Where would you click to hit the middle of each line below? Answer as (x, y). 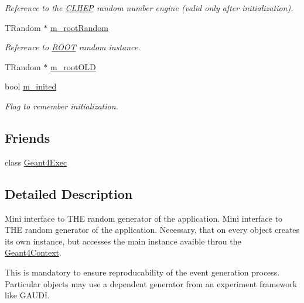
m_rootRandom (79, 27)
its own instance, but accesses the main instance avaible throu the (123, 241)
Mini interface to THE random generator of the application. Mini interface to (144, 218)
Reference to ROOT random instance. (73, 47)
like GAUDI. (27, 295)
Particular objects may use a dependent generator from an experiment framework (151, 283)
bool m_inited (31, 86)
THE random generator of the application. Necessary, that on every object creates (152, 230)
